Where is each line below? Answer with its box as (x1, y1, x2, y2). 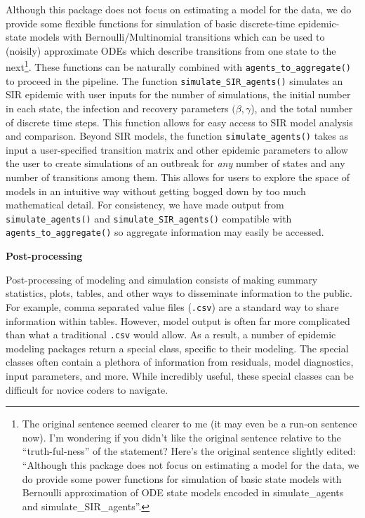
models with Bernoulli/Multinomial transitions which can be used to (29, 29, 325, 44)
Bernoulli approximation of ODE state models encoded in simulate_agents (22, 485, 344, 500)
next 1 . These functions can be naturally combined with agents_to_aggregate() (6, 58, 352, 74)
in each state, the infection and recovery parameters (6, 100, 229, 115)
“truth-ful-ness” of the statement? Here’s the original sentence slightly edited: (22, 444, 356, 458)
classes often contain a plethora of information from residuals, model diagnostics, (6, 354, 354, 369)
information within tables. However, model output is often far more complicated (6, 313, 350, 328)
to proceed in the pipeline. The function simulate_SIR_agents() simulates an (6, 73, 343, 88)
